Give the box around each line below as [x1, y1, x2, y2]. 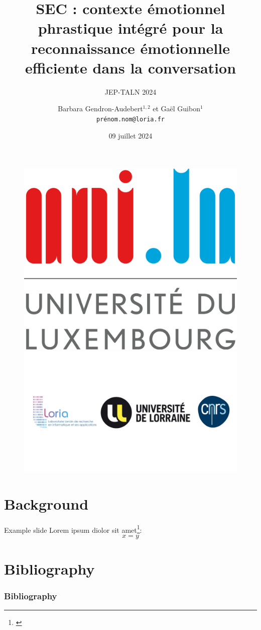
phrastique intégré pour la [38, 18, 223, 38]
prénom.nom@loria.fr [96, 115, 165, 123]
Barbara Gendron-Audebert [58, 103, 143, 114]
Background [4, 493, 89, 514]
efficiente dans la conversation [25, 57, 236, 78]
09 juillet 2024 [108, 130, 153, 141]
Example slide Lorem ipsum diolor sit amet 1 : [4, 523, 142, 535]
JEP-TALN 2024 [104, 86, 157, 97]
